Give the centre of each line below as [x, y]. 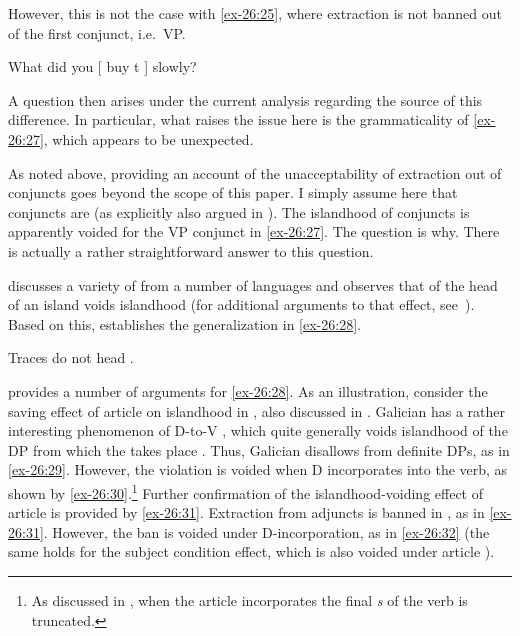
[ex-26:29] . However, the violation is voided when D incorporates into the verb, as [258, 469]
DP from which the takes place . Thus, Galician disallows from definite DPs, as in [259, 449]
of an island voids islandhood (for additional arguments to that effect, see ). [241, 304]
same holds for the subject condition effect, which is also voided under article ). [251, 551]
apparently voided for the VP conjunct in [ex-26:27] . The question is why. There [254, 231]
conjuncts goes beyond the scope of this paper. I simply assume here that [233, 192]
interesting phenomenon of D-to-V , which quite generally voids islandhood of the [258, 430]
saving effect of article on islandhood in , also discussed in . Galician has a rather [256, 410]
